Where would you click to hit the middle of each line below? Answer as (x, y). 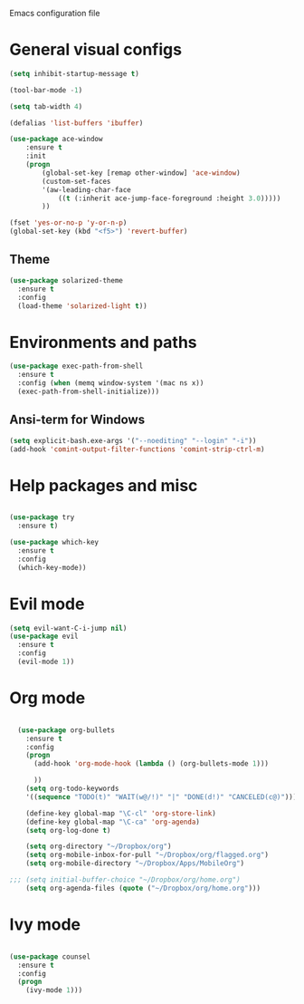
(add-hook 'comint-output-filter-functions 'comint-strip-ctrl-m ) (137, 449)
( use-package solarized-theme (66, 280)
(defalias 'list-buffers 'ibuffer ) (76, 123)
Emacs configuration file (55, 13)
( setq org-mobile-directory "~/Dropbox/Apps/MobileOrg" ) (135, 864)
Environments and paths (103, 342)
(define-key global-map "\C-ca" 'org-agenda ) (113, 822)
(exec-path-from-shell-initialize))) (89, 391)
